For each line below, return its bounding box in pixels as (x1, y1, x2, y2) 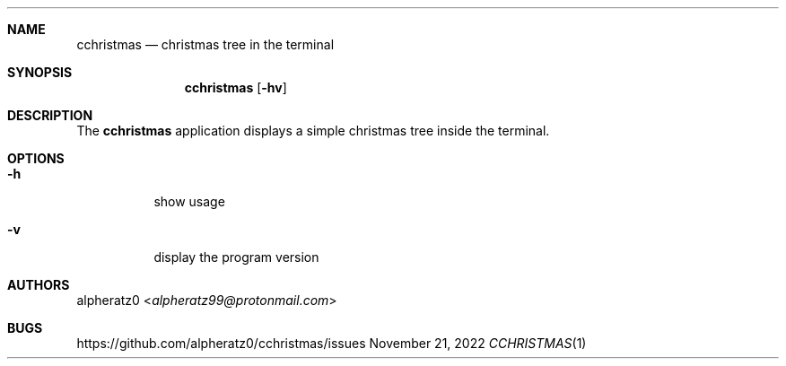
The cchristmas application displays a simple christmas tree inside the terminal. (76, 123, 550, 138)
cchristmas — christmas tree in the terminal (76, 37, 335, 52)
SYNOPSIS (7, 65, 73, 80)
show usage (153, 194, 225, 209)
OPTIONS (7, 151, 65, 166)
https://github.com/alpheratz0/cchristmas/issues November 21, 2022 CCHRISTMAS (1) (76, 335, 587, 351)
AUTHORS (7, 277, 70, 292)
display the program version (153, 249, 319, 265)
